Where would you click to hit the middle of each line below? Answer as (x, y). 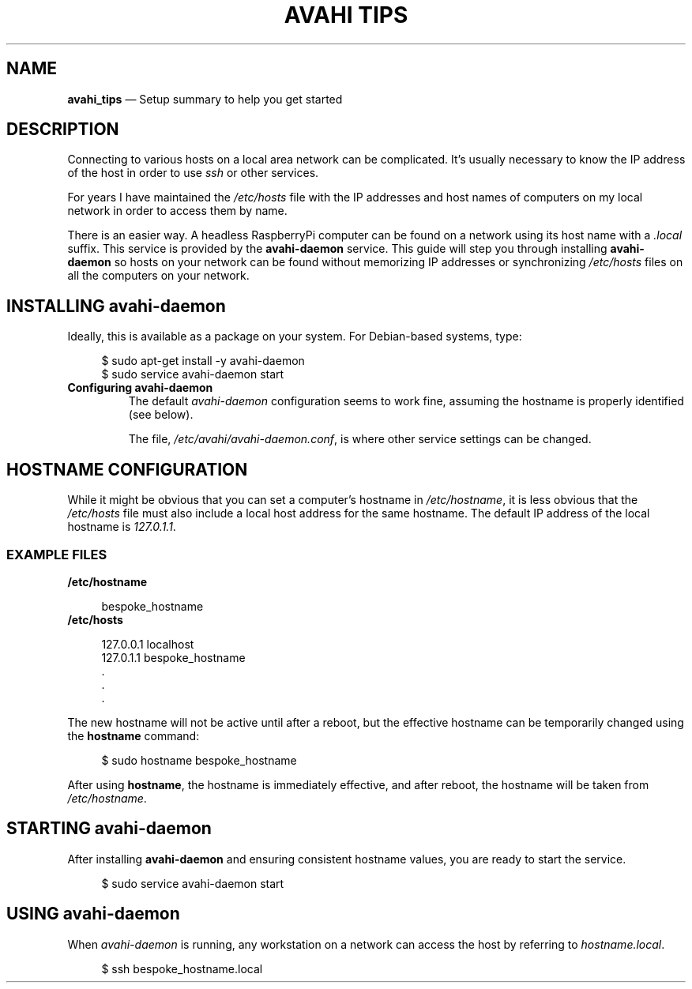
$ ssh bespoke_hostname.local (182, 968)
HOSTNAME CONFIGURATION (127, 469)
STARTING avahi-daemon (109, 829)
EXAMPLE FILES (57, 554)
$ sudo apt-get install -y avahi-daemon (203, 361)
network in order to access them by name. (177, 211)
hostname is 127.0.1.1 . (122, 527)
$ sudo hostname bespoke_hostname (199, 760)
